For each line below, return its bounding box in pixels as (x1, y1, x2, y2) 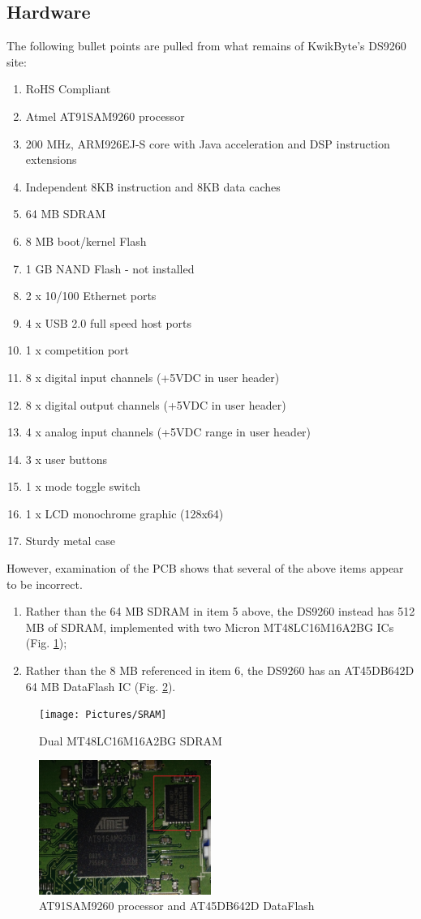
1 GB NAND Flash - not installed (25, 260, 195, 277)
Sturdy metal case (25, 532, 115, 549)
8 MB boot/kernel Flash (25, 232, 147, 249)
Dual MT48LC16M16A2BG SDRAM (39, 732, 222, 749)
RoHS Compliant (25, 80, 111, 97)
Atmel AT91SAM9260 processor (25, 107, 185, 124)
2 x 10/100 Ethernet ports (25, 287, 157, 304)
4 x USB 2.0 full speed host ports (25, 314, 192, 331)
